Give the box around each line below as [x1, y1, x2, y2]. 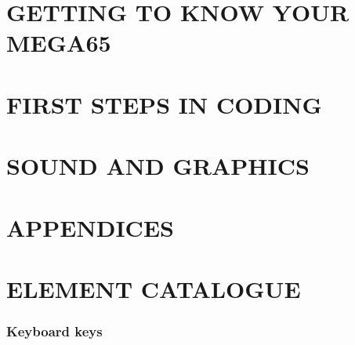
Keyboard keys [6, 321, 103, 340]
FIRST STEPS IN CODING [6, 88, 322, 120]
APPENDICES [6, 211, 174, 243]
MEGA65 [6, 27, 111, 59]
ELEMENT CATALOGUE [6, 272, 301, 304]
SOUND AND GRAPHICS [6, 150, 310, 182]
